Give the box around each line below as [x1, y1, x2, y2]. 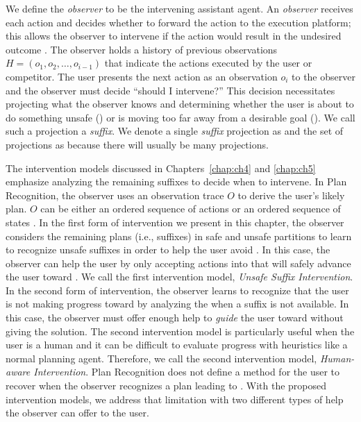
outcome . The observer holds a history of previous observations [6, 42, 278, 56]
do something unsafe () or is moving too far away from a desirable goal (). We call [6, 110, 355, 124]
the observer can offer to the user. [6, 405, 149, 420]
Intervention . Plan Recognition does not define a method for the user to [33, 364, 340, 379]
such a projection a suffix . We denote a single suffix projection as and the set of [6, 124, 344, 138]
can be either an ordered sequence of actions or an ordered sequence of [40, 201, 341, 216]
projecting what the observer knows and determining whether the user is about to [6, 96, 354, 111]
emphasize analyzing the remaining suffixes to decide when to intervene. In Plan [6, 174, 347, 189]
